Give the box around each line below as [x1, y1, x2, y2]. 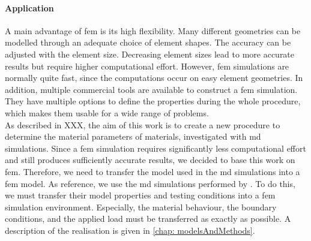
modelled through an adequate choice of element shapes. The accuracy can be [5, 36, 291, 49]
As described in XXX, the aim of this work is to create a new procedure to [5, 118, 280, 131]
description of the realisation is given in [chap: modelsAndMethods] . [5, 224, 255, 236]
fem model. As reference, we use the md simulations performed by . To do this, [5, 177, 295, 189]
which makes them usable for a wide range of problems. [5, 106, 209, 119]
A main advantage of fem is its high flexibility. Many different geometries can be [5, 24, 301, 37]
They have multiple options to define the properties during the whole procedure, [5, 95, 301, 107]
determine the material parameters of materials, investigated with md [5, 130, 261, 143]
